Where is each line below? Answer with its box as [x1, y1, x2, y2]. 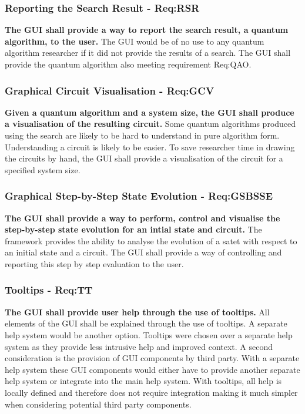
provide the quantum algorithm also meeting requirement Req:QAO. [5, 58, 252, 70]
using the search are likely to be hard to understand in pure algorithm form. [5, 129, 280, 141]
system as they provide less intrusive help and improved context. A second [5, 340, 273, 352]
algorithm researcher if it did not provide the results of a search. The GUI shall [5, 46, 291, 59]
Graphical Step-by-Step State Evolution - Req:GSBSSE [5, 189, 273, 203]
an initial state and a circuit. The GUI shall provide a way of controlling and [5, 246, 282, 258]
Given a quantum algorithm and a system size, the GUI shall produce [5, 106, 294, 118]
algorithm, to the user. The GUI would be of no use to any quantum [5, 35, 264, 47]
